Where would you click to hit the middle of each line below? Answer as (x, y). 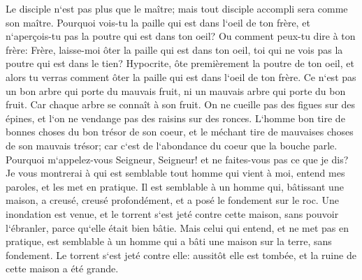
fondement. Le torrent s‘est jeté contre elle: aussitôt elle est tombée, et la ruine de (181, 255)
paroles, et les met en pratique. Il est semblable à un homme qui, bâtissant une (175, 186)
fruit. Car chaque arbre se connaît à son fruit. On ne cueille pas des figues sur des (181, 104)
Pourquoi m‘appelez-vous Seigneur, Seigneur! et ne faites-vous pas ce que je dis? (177, 159)
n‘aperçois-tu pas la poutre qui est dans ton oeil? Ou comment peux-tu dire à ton (181, 36)
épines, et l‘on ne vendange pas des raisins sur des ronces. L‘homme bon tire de (175, 118)
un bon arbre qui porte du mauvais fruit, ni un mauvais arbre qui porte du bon (176, 90)
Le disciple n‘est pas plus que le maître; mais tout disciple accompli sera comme (177, 8)
